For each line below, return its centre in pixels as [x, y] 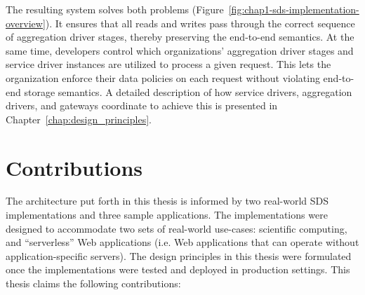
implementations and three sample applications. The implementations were [167, 215]
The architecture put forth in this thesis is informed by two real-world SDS [167, 201]
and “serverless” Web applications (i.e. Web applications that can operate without [182, 242]
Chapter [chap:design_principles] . [79, 119]
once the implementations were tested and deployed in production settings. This [178, 269]
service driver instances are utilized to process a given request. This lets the [168, 64]
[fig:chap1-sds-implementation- [294, 9]
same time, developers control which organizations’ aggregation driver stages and [180, 50]
